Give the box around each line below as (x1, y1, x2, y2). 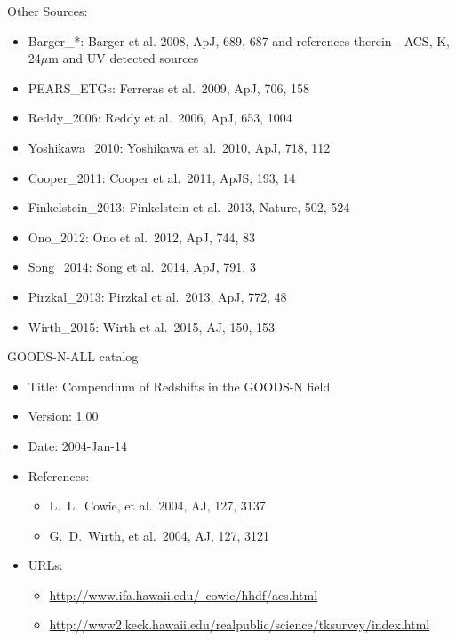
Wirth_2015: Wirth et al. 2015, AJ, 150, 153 (28, 317, 275, 336)
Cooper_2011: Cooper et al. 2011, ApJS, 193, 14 (28, 168, 296, 186)
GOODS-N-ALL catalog (7, 347, 139, 366)
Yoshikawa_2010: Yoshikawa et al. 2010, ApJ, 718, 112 (28, 138, 331, 156)
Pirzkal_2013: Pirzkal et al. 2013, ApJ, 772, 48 (28, 287, 287, 305)
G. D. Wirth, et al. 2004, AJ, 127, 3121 (49, 525, 270, 544)
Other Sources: (7, 2, 88, 20)
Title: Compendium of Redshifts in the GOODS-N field (28, 376, 331, 395)
